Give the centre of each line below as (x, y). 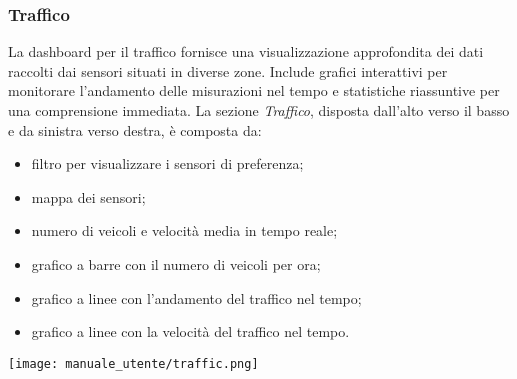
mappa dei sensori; (88, 196)
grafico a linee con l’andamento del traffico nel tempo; (196, 297)
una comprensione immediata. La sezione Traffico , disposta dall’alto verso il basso (259, 110)
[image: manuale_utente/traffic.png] (133, 363)
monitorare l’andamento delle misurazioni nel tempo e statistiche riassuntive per (254, 90)
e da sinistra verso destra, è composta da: (135, 129)
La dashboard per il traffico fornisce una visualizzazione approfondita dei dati (246, 51)
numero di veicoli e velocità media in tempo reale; (184, 230)
